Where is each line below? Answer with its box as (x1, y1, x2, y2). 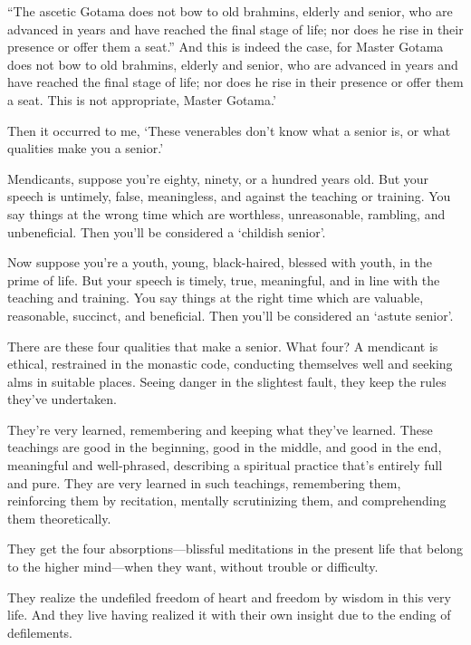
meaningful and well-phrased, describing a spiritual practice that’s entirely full (7, 456, 443, 475)
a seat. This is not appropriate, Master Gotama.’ (7, 90, 276, 109)
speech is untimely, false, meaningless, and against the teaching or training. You (7, 187, 451, 206)
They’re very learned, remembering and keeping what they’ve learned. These (7, 419, 433, 438)
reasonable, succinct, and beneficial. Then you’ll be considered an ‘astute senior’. (7, 305, 454, 324)
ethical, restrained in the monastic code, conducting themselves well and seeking (7, 354, 453, 373)
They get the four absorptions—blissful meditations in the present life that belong (7, 539, 464, 558)
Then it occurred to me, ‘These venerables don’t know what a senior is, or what (7, 120, 451, 140)
